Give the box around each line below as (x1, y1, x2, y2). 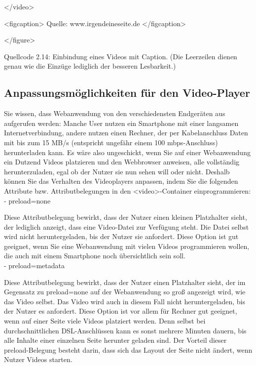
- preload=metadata (4, 260, 65, 271)
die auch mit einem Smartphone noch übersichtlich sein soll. (4, 250, 185, 261)
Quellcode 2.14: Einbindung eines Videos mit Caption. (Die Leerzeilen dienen (4, 51, 237, 61)
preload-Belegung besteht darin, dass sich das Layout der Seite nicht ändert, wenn (4, 344, 253, 355)
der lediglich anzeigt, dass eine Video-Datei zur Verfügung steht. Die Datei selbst (4, 221, 249, 232)
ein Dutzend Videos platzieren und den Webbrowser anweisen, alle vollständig (4, 157, 240, 167)
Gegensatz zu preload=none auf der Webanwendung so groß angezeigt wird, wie (4, 286, 246, 297)
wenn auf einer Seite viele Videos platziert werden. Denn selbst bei (4, 316, 206, 326)
